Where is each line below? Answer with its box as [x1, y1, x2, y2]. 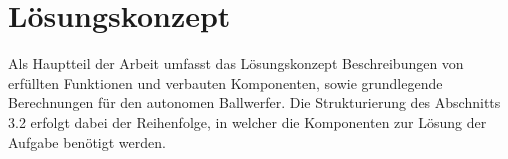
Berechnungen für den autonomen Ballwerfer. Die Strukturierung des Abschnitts [8, 92, 501, 113]
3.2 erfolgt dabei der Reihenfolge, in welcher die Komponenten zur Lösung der [8, 111, 487, 132]
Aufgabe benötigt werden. [8, 131, 166, 152]
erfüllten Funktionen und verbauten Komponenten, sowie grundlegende [8, 72, 443, 93]
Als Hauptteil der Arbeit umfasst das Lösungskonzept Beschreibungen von [8, 53, 464, 74]
